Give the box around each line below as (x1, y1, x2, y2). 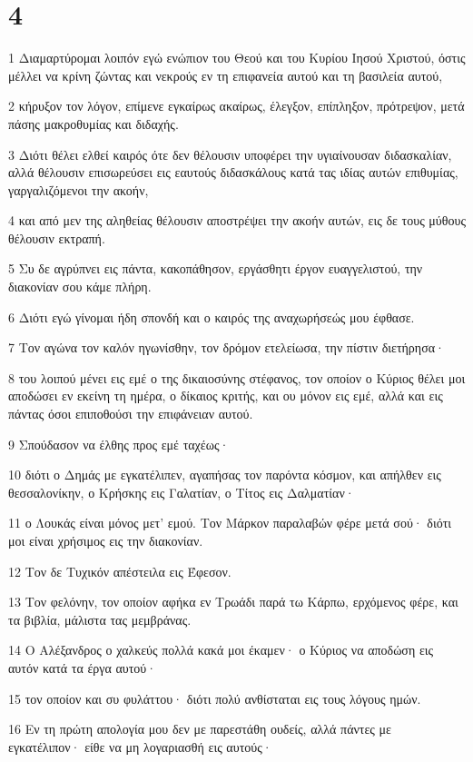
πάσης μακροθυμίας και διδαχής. (8, 114, 179, 133)
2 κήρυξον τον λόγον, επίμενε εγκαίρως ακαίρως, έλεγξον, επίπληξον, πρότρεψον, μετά (8, 96, 465, 115)
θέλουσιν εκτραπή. (8, 228, 105, 247)
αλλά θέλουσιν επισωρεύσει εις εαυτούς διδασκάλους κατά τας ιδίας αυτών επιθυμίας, (8, 163, 458, 182)
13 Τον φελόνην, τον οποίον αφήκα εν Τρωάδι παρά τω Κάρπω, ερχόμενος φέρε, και (8, 592, 458, 611)
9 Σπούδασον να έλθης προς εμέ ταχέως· (8, 434, 230, 453)
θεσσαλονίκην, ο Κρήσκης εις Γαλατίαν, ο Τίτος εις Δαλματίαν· (8, 482, 355, 501)
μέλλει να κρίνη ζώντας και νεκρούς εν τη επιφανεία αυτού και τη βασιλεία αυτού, (8, 65, 443, 84)
